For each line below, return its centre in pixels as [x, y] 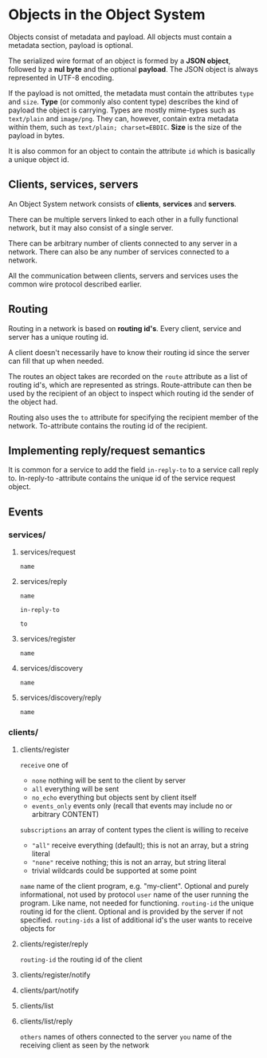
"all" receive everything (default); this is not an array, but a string [140, 845]
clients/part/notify [49, 990]
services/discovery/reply [61, 698]
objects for [37, 929]
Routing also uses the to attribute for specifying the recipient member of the [133, 417]
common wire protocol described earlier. [75, 284]
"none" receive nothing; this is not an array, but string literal [129, 863]
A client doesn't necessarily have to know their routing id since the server [129, 352]
